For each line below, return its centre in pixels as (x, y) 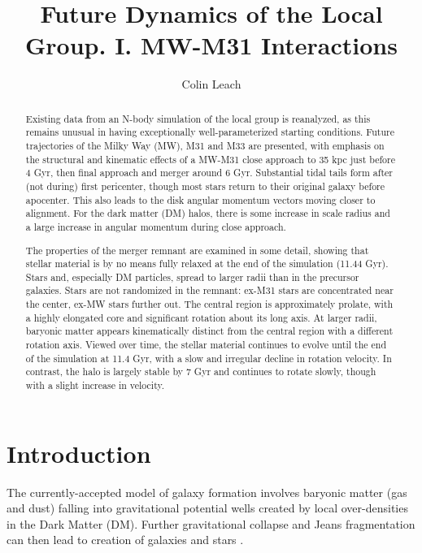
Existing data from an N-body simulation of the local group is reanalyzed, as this (198, 118)
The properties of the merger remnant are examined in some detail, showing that (197, 250)
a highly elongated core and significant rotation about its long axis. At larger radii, (201, 317)
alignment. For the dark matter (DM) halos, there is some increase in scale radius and (208, 213)
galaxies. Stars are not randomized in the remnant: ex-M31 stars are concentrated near (209, 290)
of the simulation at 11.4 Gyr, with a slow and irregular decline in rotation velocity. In (209, 358)
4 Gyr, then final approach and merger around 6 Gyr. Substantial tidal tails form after (209, 173)
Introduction (79, 453)
